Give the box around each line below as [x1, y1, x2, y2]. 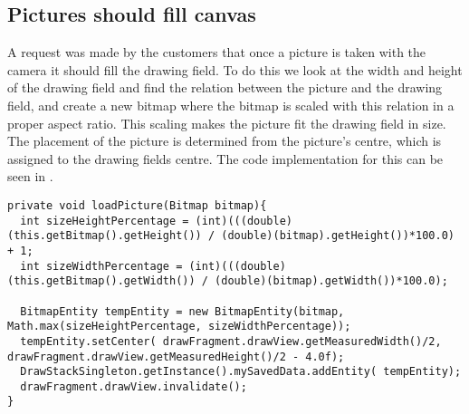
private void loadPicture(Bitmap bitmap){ [7, 198, 267, 212]
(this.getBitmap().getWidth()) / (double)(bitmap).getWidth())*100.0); [7, 274, 448, 288]
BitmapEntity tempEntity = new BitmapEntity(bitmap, [20, 304, 345, 318]
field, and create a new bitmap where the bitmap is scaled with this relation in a [7, 95, 455, 114]
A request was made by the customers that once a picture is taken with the [7, 43, 426, 62]
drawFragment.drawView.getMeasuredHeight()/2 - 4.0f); [7, 350, 345, 363]
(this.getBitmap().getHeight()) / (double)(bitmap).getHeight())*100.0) [7, 229, 455, 243]
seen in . [7, 167, 53, 186]
